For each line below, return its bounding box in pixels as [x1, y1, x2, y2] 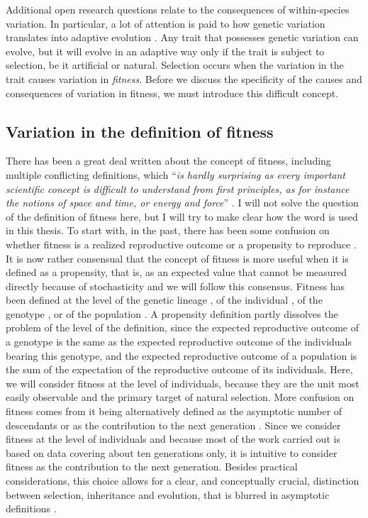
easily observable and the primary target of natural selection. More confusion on [6, 390, 355, 404]
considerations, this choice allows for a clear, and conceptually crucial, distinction [6, 473, 359, 488]
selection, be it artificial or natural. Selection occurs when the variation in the [6, 57, 344, 72]
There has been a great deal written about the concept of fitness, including [6, 153, 331, 168]
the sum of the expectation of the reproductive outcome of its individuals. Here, [6, 362, 353, 377]
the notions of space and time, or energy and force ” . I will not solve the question [6, 195, 359, 210]
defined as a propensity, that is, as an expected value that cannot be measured [6, 265, 347, 280]
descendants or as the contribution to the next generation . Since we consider [6, 417, 341, 432]
